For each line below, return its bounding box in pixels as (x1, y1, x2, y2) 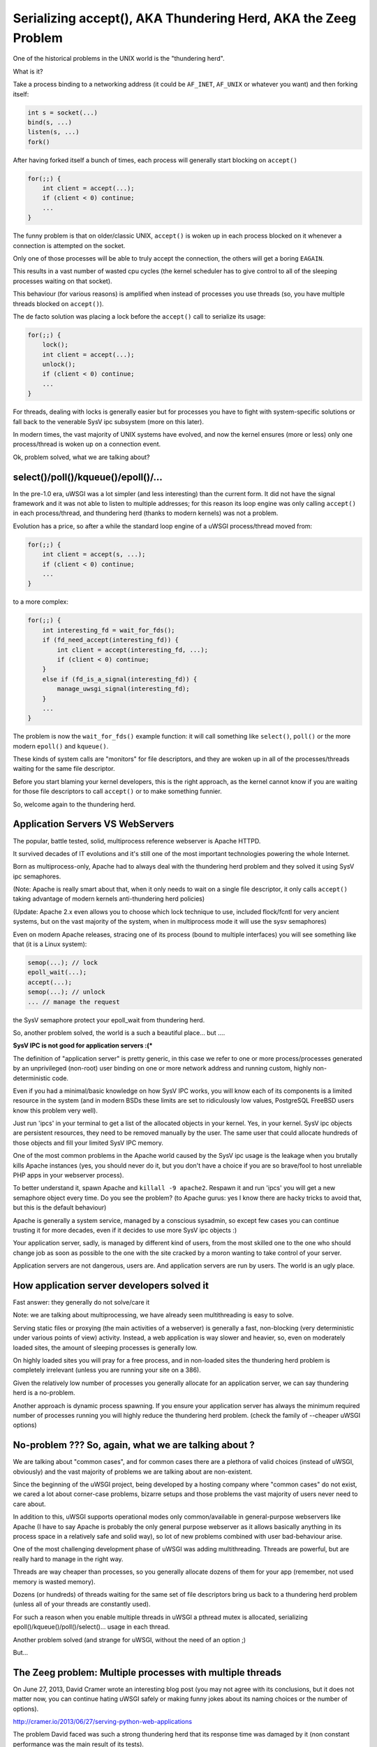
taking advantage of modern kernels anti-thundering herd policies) (13, 894, 205, 903)
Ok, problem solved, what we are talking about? (13, 453, 150, 461)
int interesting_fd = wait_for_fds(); (42, 626, 175, 634)
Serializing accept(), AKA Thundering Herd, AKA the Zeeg (13, 10, 357, 26)
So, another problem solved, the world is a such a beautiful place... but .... (13, 1028, 226, 1037)
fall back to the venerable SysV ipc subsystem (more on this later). (13, 417, 204, 426)
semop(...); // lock (27, 959, 98, 967)
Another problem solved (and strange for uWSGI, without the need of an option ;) (13, 1635, 246, 1644)
